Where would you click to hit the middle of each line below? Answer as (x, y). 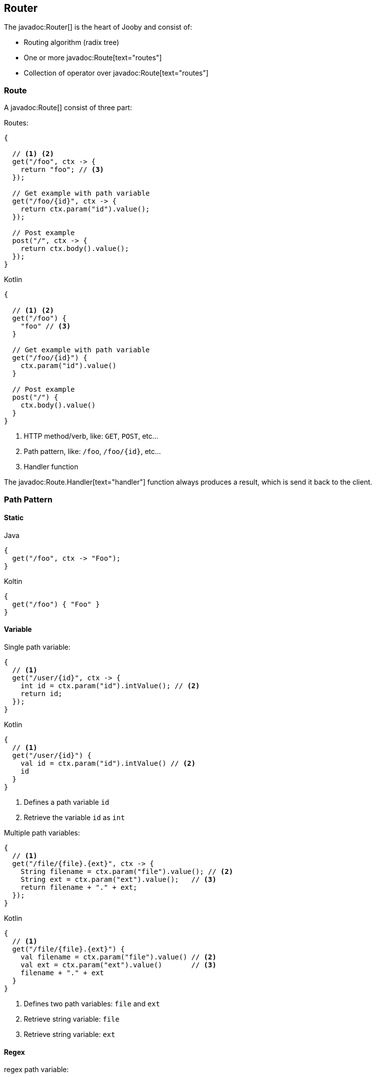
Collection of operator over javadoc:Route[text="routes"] (116, 73)
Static (14, 518)
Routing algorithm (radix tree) (72, 42)
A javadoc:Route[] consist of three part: (68, 108)
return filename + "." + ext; (79, 887)
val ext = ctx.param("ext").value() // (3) (118, 965)
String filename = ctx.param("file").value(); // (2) (127, 871)
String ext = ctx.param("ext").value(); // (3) (118, 879)
